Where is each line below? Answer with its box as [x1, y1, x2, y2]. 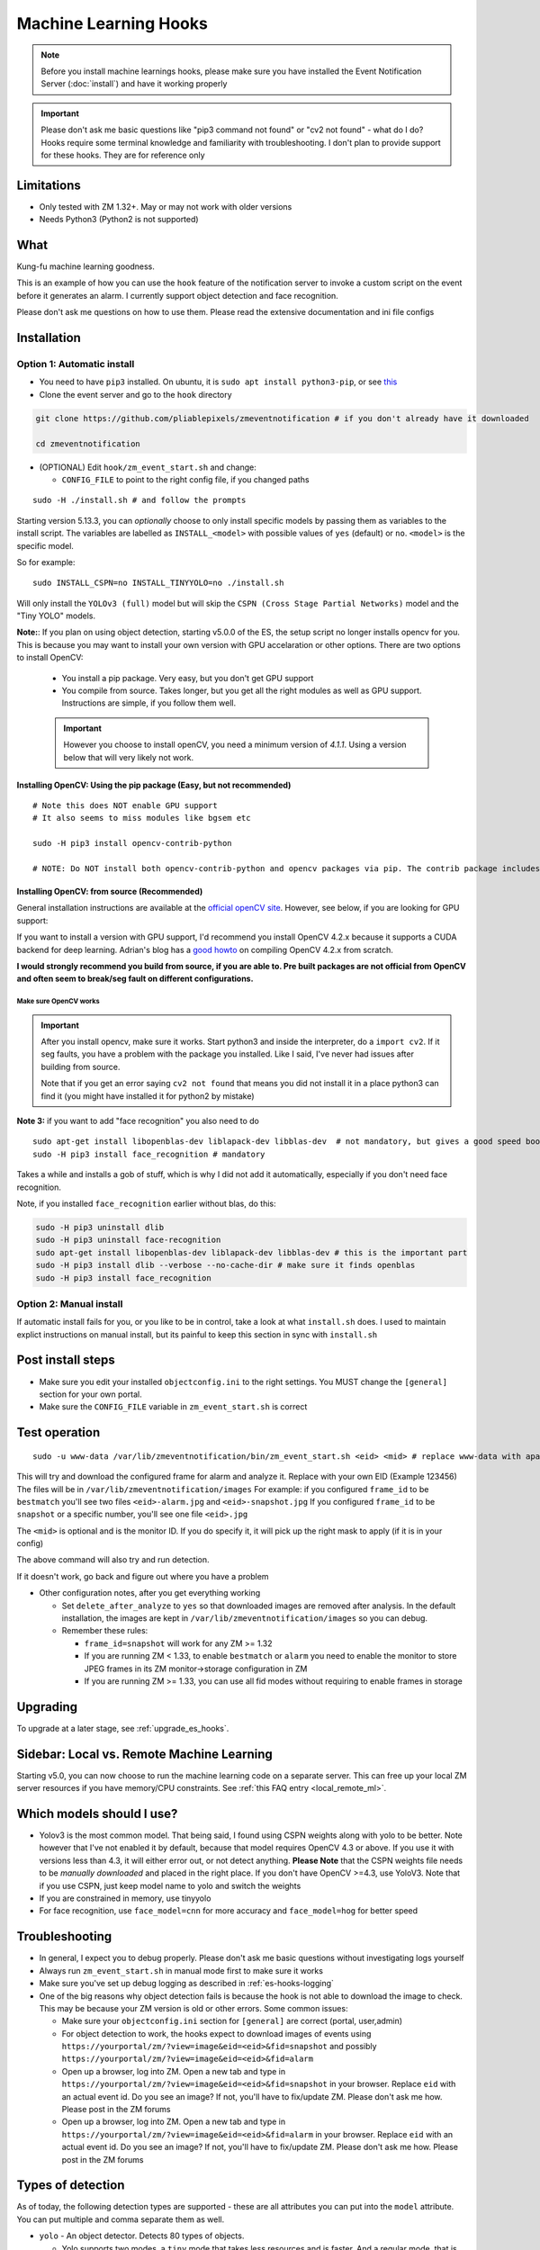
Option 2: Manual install [16, 1297, 123, 1309]
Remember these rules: [61, 1625, 148, 1636]
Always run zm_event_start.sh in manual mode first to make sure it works [39, 1965, 324, 1975]
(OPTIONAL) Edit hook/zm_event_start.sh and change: [39, 462, 256, 472]
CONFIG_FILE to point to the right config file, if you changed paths [61, 473, 310, 485]
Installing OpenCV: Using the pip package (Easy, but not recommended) [16, 779, 292, 790]
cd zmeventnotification [35, 438, 141, 449]
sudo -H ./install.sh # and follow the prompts [32, 495, 247, 506]
